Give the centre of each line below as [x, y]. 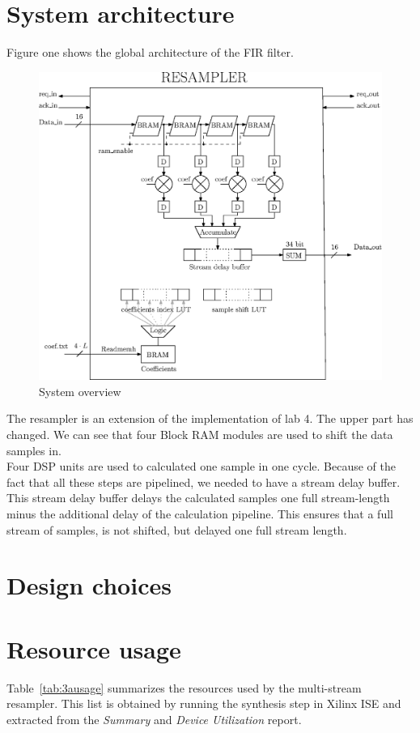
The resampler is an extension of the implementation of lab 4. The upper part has [210, 418]
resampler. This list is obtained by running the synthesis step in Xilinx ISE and [204, 703]
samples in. [34, 450]
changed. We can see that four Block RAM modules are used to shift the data [200, 435]
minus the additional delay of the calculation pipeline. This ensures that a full [200, 513]
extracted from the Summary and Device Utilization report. [154, 719]
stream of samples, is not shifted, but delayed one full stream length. [177, 529]
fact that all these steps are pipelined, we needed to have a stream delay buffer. [204, 482]
